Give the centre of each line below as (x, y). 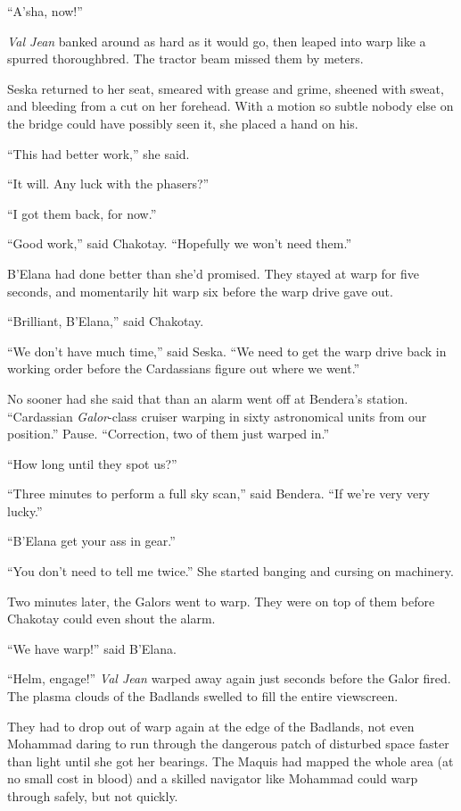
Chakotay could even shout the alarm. (111, 619)
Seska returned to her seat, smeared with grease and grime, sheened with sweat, (226, 88)
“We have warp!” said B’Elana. (92, 648)
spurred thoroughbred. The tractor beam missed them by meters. (185, 59)
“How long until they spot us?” (92, 463)
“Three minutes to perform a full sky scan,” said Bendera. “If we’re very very (219, 493)
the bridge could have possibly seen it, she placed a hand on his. (183, 123)
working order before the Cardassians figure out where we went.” (184, 368)
